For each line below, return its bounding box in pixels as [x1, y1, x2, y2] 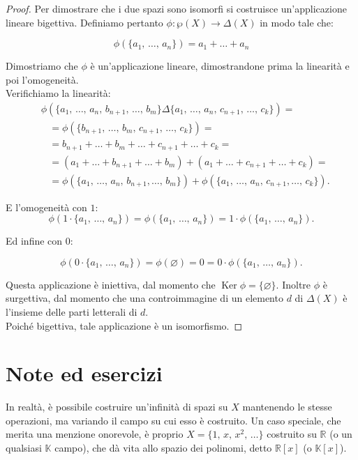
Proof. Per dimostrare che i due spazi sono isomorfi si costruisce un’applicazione [6, 1, 347, 15]
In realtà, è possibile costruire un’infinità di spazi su [6, 399, 228, 414]
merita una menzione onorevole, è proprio [6, 427, 184, 441]
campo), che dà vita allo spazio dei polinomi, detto [54, 440, 272, 455]
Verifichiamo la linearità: [6, 86, 111, 100]
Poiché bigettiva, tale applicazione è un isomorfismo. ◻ [6, 318, 243, 332]
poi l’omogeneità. [6, 72, 79, 86]
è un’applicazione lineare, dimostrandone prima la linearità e [90, 59, 350, 73]
